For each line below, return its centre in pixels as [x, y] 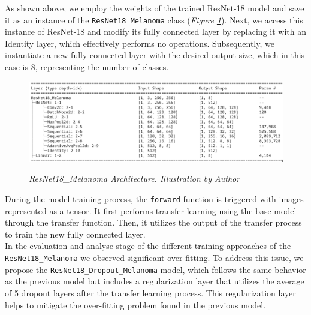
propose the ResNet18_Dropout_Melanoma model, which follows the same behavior [155, 269]
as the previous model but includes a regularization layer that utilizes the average [155, 281]
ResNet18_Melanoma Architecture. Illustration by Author [135, 178]
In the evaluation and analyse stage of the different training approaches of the [148, 246]
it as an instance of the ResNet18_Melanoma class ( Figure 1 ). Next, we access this [154, 19]
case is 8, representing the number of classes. [87, 67]
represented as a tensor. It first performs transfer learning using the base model [151, 210]
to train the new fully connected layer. [75, 234]
